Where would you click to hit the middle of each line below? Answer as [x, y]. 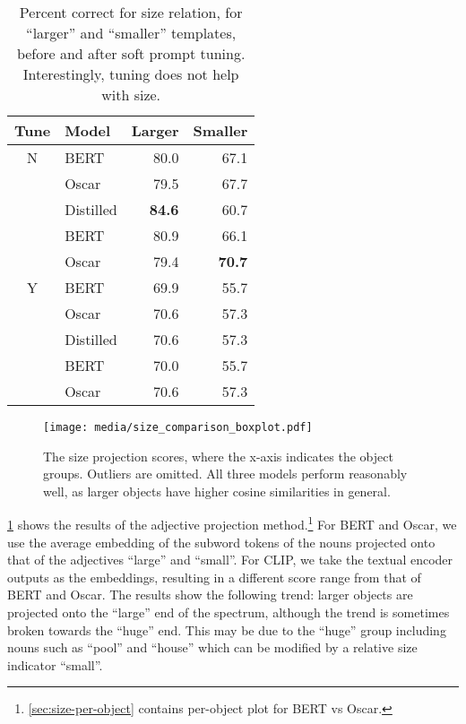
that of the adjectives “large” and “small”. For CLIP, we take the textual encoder [230, 560]
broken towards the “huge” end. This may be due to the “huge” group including [227, 629]
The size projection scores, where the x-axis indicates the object [218, 456]
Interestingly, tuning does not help [131, 74]
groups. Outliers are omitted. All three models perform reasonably [225, 474]
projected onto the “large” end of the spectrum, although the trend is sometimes [229, 612]
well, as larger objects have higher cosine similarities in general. [217, 491]
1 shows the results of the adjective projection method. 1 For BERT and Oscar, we [232, 523]
